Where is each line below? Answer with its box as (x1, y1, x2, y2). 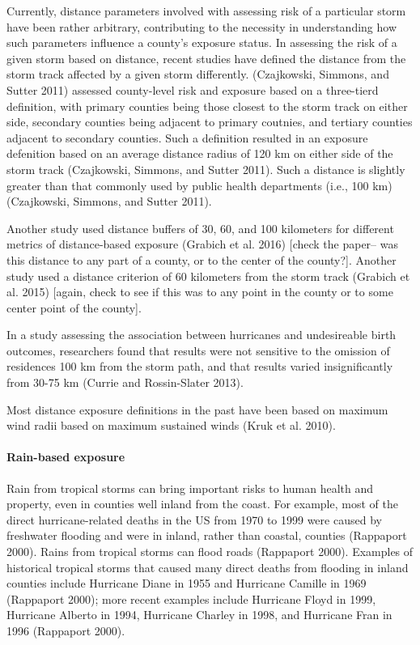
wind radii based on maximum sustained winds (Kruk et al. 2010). (6, 417, 336, 434)
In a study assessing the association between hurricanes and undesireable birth (6, 326, 397, 343)
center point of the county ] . (6, 299, 142, 316)
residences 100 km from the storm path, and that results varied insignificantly (6, 358, 393, 375)
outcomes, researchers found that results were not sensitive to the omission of (6, 342, 390, 359)
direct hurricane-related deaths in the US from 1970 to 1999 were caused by (6, 511, 382, 528)
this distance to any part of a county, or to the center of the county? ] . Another (6, 251, 397, 268)
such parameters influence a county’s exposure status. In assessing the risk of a (6, 34, 397, 51)
